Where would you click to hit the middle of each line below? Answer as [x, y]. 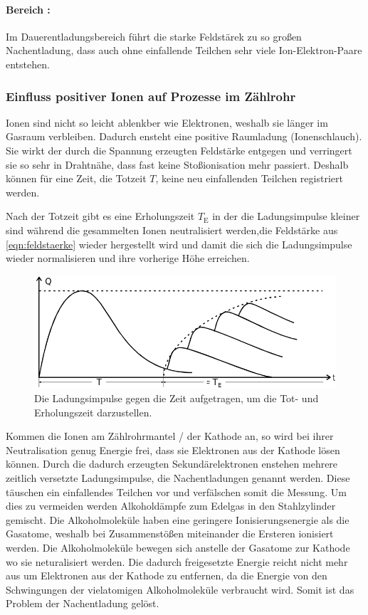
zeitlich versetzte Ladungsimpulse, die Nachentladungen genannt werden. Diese [178, 478]
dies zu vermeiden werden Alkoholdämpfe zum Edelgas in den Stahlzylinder [171, 506]
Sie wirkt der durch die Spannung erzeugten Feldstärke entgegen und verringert [179, 150]
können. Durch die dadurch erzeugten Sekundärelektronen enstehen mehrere [172, 464]
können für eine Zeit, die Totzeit [76, 178]
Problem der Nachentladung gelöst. [83, 603]
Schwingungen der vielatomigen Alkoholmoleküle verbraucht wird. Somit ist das [180, 589]
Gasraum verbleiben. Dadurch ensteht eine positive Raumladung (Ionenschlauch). [184, 136]
